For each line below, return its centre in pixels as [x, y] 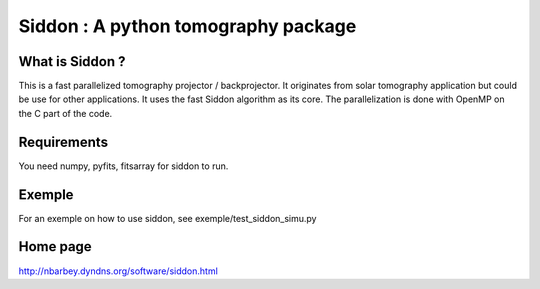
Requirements [63, 141]
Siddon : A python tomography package [187, 26]
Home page [55, 246]
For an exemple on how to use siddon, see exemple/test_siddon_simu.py [167, 218]
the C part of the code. [65, 113]
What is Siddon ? [72, 61]
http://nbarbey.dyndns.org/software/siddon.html [118, 271]
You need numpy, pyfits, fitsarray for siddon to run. [123, 166]
